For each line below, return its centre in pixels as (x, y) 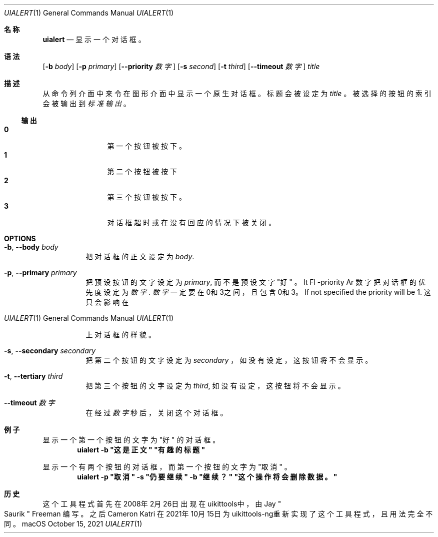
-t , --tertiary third (33, 376)
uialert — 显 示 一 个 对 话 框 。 (94, 39)
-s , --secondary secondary (50, 351)
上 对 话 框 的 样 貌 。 (120, 335)
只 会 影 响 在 (107, 302)
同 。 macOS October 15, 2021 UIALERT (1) (73, 524)
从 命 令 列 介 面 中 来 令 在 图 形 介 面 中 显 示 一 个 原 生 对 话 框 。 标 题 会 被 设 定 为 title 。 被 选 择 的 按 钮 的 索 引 (237, 93)
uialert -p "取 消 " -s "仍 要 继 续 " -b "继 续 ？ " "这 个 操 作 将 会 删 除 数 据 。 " (207, 477)
